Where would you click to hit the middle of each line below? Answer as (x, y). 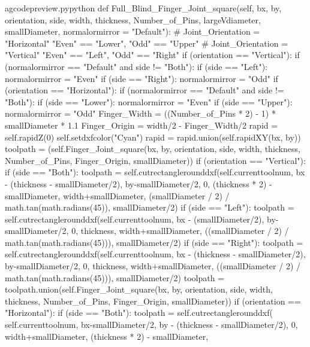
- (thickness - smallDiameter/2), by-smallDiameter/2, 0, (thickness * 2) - (139, 183)
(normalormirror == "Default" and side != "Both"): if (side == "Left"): (136, 66)
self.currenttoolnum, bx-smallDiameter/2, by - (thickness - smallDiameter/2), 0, (151, 325)
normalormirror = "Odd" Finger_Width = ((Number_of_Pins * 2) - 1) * (140, 113)
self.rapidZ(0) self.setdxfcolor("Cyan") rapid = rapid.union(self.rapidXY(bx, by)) (153, 137)
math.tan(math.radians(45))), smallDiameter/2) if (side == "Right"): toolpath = (154, 242)
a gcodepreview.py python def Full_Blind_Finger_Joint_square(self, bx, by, (143, 8)
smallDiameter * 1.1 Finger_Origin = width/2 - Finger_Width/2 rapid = (142, 125)
